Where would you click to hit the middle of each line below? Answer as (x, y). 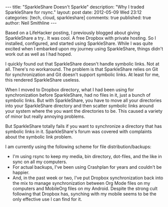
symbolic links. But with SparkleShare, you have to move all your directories (83, 100)
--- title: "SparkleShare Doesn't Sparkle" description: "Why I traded (75, 7)
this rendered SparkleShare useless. (43, 80)
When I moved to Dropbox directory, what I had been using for (70, 90)
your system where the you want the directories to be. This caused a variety (84, 111)
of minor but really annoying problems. (45, 116)
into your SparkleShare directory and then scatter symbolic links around (79, 106)
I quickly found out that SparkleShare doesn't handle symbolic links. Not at (82, 64)
